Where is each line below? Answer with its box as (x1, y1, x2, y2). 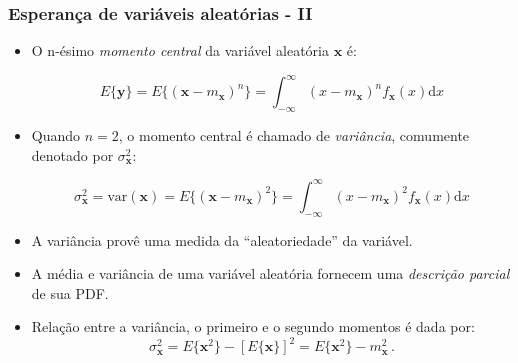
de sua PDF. (31, 282, 109, 303)
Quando (31, 125, 81, 146)
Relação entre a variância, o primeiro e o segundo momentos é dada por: (31, 316, 475, 337)
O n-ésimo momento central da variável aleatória (31, 40, 329, 61)
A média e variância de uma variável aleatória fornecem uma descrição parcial (31, 263, 510, 284)
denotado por (31, 144, 114, 165)
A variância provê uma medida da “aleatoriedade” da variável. (31, 229, 413, 250)
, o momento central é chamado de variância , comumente (118, 125, 470, 146)
